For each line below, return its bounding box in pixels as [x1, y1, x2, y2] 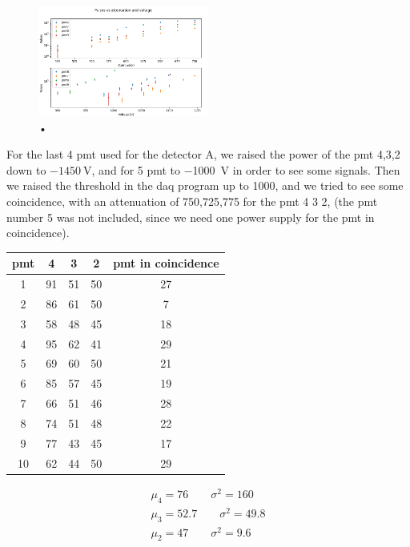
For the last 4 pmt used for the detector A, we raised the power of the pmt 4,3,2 [6, 146, 400, 163]
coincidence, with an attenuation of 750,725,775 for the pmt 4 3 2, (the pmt [6, 192, 378, 209]
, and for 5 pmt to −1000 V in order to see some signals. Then [91, 161, 400, 178]
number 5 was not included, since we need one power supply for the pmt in [6, 208, 375, 225]
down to [6, 161, 46, 178]
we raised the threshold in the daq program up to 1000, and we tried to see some [6, 177, 404, 194]
